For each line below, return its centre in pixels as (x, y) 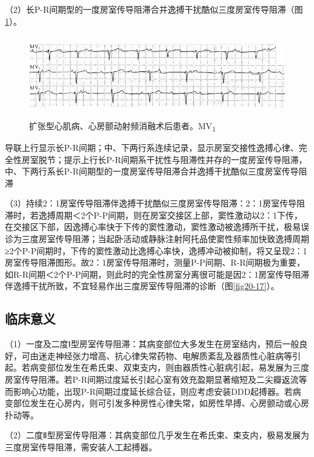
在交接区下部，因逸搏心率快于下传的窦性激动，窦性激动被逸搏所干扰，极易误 (157, 227)
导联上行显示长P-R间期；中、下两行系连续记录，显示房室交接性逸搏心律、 (152, 147)
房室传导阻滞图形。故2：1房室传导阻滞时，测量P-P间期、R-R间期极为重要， (155, 262)
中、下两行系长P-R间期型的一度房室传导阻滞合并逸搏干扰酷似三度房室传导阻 (156, 171)
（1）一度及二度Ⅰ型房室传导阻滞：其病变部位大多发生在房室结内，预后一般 (152, 344)
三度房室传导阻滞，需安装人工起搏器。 (81, 446)
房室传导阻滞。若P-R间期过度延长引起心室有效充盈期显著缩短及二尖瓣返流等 (156, 379)
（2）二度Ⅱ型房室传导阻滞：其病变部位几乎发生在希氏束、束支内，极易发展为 (157, 435)
